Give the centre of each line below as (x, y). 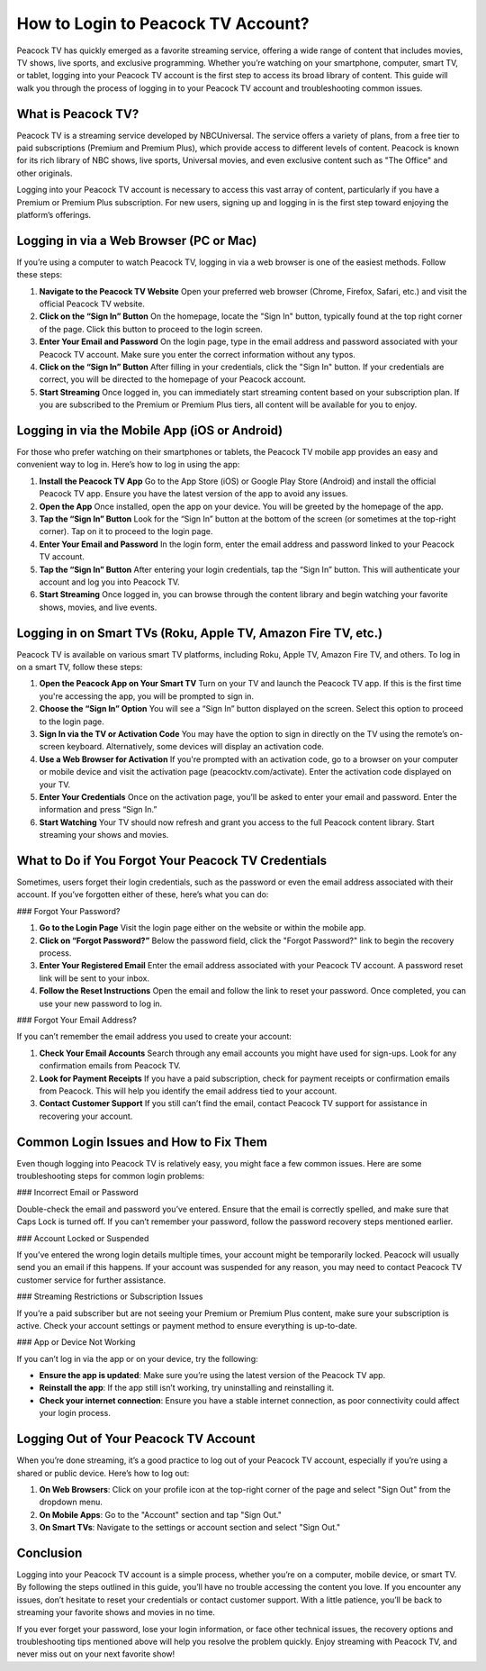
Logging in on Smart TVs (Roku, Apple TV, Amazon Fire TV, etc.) (199, 633)
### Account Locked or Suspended (83, 1238)
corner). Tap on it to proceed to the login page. (126, 531)
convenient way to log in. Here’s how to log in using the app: (128, 465)
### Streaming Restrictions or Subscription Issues (110, 1296)
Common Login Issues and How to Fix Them (142, 1142)
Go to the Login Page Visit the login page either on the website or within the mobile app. (202, 928)
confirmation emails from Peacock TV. (110, 1066)
